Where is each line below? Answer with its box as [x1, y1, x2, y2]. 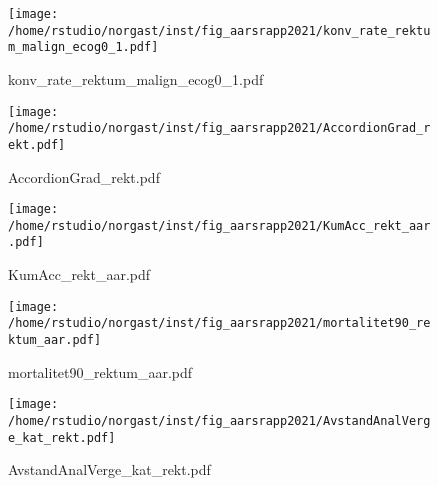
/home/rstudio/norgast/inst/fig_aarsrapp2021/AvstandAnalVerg [8, 413, 431, 428]
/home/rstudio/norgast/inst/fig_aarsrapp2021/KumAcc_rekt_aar [8, 218, 431, 233]
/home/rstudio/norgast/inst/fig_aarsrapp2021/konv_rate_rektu [8, 23, 431, 38]
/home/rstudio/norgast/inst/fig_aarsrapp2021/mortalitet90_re [8, 316, 431, 331]
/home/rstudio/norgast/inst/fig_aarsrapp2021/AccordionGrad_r [8, 121, 431, 136]
